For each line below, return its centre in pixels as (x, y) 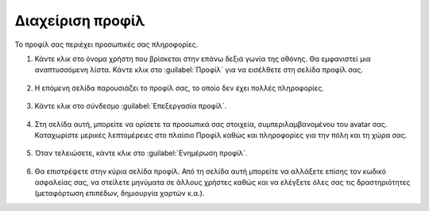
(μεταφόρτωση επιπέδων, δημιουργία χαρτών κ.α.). (120, 194)
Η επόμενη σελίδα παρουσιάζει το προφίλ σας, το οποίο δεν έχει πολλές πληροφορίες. (180, 88)
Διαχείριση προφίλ (80, 21)
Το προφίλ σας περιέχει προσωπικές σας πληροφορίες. (106, 44)
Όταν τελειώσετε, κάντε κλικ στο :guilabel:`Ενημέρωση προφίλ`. (141, 153)
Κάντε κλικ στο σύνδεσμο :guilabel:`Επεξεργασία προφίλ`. (131, 106)
